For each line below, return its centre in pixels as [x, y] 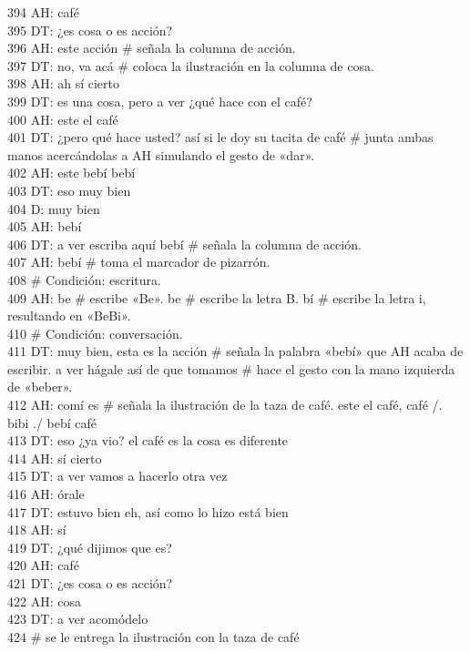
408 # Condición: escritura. [84, 279]
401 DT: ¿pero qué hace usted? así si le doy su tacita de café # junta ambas [220, 137]
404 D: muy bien [54, 208]
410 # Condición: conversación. [95, 333]
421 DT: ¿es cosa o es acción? [90, 583]
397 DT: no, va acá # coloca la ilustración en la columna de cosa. [191, 65]
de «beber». [40, 387]
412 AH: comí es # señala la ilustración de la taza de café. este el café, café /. [225, 405]
